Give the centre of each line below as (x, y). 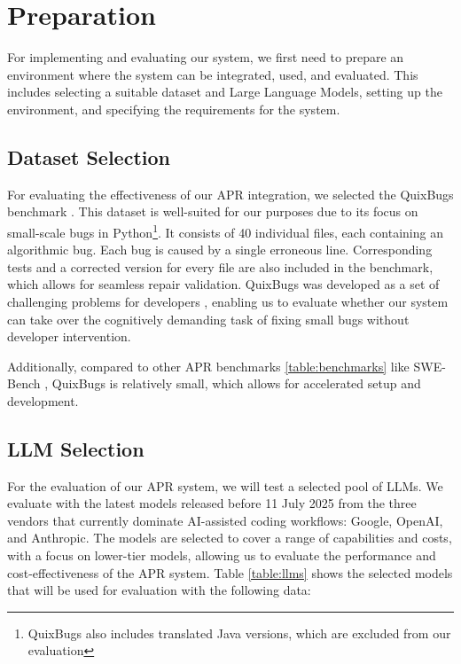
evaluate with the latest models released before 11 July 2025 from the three (212, 503)
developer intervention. (69, 336)
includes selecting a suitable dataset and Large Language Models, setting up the (225, 92)
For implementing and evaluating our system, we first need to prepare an (206, 57)
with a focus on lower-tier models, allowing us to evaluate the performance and (222, 555)
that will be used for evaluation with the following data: (159, 590)
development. (43, 400)
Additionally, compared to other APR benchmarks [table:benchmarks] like (208, 366)
